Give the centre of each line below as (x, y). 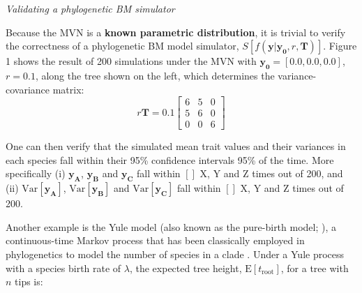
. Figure (340, 46)
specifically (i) (36, 173)
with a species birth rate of (63, 268)
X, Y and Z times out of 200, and (271, 173)
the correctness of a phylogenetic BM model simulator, (122, 46)
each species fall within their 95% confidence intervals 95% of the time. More (170, 159)
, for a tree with (315, 268)
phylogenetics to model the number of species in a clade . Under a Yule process (175, 254)
